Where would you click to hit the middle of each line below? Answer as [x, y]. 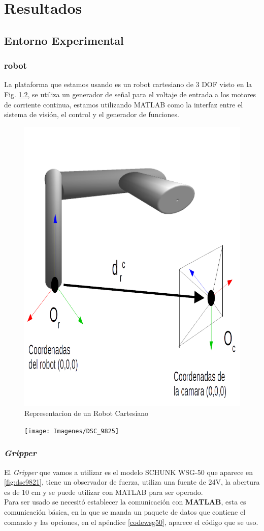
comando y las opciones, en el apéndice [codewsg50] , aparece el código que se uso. [131, 522]
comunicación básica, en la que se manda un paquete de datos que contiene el [125, 512]
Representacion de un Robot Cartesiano [87, 413]
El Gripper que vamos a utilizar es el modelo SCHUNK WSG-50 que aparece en [129, 472]
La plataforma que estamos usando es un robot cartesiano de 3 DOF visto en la [128, 84]
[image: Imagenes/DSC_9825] [72, 431]
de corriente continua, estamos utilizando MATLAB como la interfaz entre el [124, 104]
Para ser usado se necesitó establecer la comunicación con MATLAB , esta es [125, 502]
